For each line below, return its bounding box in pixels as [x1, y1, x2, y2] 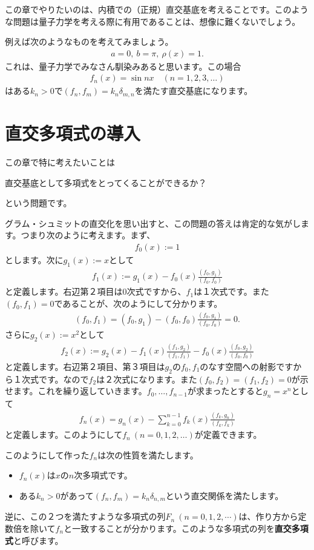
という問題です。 [5, 196, 72, 209]
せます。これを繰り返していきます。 [5, 384, 147, 397]
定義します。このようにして [13, 428, 123, 441]
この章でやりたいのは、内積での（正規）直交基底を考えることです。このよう [5, 3, 309, 15]
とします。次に [5, 253, 64, 266]
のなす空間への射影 [200, 360, 276, 372]
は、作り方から [238, 510, 298, 523]
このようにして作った [5, 448, 90, 461]
